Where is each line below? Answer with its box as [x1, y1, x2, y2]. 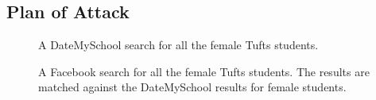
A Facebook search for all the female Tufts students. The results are [38, 63, 370, 79]
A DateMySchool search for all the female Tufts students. [38, 37, 319, 53]
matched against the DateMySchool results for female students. [38, 79, 347, 95]
